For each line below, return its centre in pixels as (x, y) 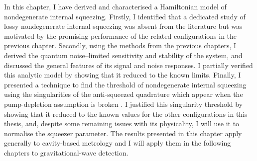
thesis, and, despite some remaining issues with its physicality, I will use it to (122, 123)
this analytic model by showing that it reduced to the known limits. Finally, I (123, 75)
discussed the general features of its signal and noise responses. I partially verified (128, 65)
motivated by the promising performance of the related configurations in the (121, 36)
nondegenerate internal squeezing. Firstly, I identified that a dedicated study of (125, 16)
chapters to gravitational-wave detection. (66, 152)
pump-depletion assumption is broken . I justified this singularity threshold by (124, 104)
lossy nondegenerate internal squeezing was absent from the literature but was (123, 26)
